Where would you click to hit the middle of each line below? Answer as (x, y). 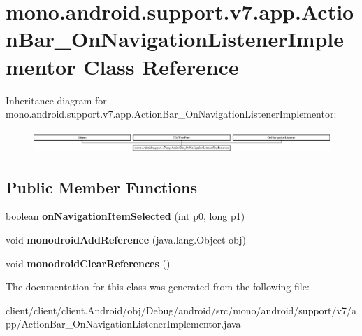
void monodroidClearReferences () (88, 263)
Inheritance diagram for (56, 100)
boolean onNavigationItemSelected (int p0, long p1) (125, 216)
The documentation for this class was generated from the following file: (158, 287)
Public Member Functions (101, 187)
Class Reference (161, 66)
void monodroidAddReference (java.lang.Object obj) (126, 239)
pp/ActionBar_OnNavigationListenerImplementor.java (123, 324)
